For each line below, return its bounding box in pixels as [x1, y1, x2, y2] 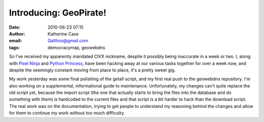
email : [9, 38, 22, 44]
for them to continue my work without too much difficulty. [9, 110, 125, 116]
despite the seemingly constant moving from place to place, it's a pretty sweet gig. [9, 67, 176, 73]
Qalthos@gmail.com [47, 38, 88, 44]
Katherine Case [47, 31, 79, 36]
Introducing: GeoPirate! [9, 7, 107, 18]
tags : [9, 44, 20, 51]
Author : [9, 31, 25, 36]
